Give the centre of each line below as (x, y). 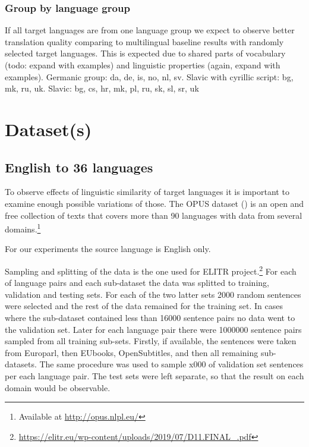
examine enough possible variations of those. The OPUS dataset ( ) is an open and (154, 203)
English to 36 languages (79, 167)
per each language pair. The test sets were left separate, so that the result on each (154, 375)
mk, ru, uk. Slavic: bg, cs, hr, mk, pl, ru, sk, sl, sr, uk (102, 88)
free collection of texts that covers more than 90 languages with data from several (154, 215)
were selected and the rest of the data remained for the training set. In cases (144, 306)
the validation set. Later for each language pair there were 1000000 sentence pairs (153, 329)
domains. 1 (23, 228)
